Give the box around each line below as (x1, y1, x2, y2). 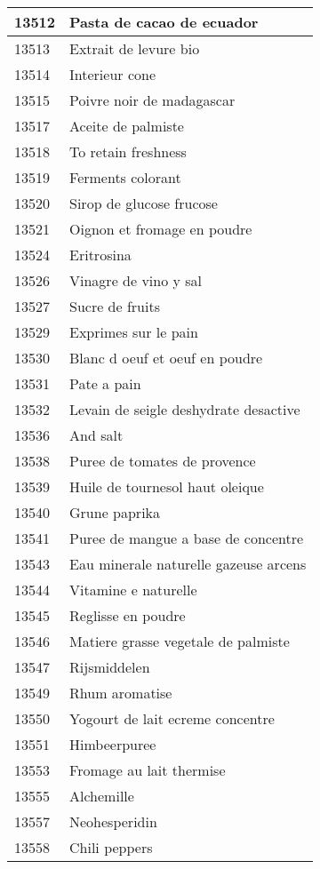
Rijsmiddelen (69, 657, 150, 677)
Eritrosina (69, 244, 132, 265)
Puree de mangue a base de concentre (69, 528, 304, 548)
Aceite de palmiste (69, 116, 184, 136)
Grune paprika (69, 502, 161, 522)
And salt (69, 425, 124, 445)
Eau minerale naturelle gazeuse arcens (69, 554, 307, 574)
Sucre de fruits (69, 296, 160, 316)
